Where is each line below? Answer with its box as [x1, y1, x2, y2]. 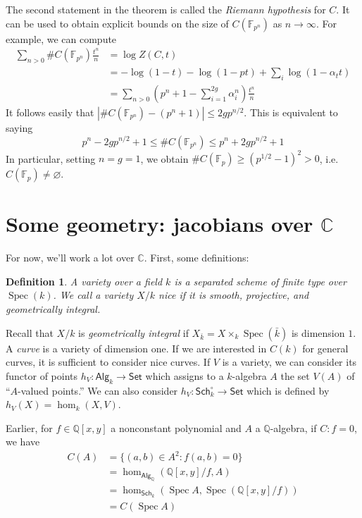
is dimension [291, 325, 345, 340]
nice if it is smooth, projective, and [158, 288, 309, 302]
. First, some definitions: [144, 250, 249, 265]
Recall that [6, 325, 54, 340]
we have [6, 434, 40, 449]
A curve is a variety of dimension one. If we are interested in [6, 340, 267, 355]
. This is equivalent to [244, 104, 338, 119]
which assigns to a [145, 368, 224, 383]
